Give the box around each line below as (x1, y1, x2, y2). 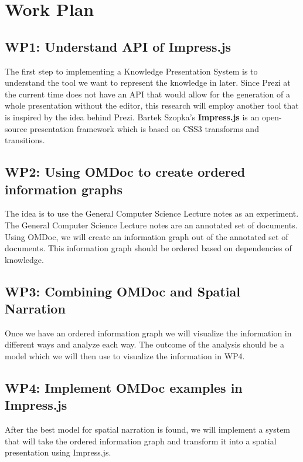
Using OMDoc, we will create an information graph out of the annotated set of (5, 230, 288, 242)
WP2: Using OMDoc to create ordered (5, 163, 246, 181)
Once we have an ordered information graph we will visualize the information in (5, 326, 292, 339)
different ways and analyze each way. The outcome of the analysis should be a (5, 338, 285, 350)
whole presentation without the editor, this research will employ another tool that (5, 99, 299, 112)
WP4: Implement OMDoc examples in (5, 379, 243, 397)
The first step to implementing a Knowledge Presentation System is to (5, 65, 258, 77)
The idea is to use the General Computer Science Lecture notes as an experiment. (5, 207, 299, 220)
